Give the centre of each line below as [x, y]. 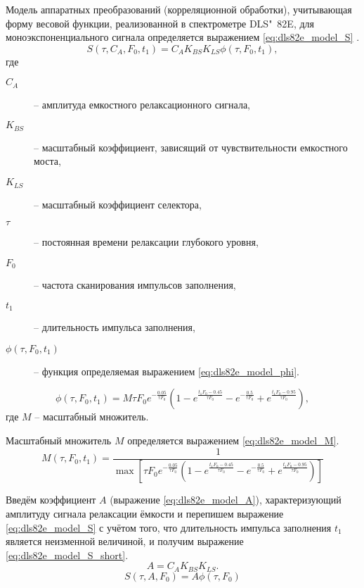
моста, [47, 161]
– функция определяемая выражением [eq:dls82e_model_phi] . [167, 371]
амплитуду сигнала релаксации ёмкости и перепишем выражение [145, 514]
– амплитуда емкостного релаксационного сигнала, [142, 104]
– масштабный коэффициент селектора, [118, 204]
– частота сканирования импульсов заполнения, [135, 285]
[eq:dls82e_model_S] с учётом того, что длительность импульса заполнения [169, 527]
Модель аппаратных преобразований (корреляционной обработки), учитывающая [179, 9]
